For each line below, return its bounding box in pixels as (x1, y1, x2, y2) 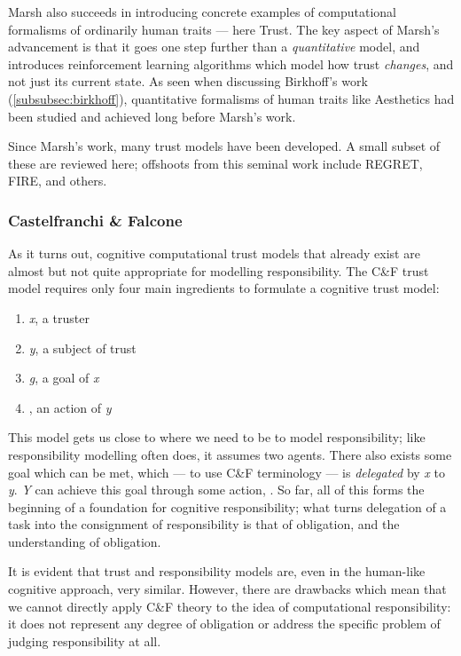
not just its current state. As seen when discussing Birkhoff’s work (8, 72, 368, 91)
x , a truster (28, 308, 90, 327)
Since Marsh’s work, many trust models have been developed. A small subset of (8, 137, 441, 155)
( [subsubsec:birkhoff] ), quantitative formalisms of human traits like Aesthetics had (8, 89, 455, 107)
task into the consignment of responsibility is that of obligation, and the (8, 515, 400, 533)
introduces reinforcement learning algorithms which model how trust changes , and (8, 54, 454, 73)
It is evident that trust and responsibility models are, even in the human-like (8, 562, 426, 581)
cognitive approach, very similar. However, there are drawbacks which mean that (8, 580, 447, 598)
